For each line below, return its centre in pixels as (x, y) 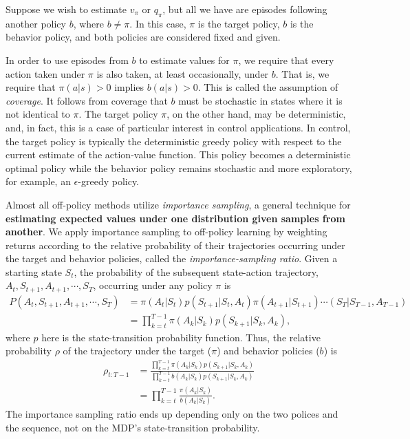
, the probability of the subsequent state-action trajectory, (196, 271)
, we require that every (286, 60)
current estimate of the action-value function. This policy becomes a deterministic (178, 154)
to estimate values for (184, 60)
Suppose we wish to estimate (66, 9)
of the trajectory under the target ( (137, 351)
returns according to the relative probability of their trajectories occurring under (175, 245)
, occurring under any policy (153, 285)
